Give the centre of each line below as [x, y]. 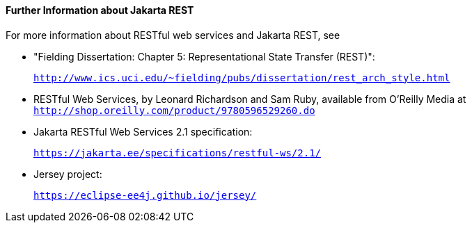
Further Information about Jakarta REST [100, 10]
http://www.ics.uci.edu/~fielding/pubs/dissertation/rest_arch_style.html [242, 78]
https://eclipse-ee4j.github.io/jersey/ [145, 195]
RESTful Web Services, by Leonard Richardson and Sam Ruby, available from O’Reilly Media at [250, 99]
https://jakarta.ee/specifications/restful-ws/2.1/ [178, 153]
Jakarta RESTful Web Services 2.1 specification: [143, 131]
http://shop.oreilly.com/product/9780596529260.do [174, 110]
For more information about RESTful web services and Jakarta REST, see [173, 35]
